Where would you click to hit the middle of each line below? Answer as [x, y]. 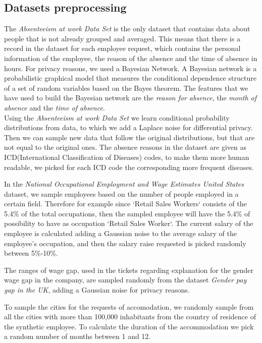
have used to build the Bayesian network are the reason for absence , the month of [130, 98]
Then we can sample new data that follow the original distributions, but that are [129, 137]
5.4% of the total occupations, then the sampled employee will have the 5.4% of [127, 213]
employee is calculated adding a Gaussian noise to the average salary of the [120, 233]
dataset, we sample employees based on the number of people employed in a [121, 193]
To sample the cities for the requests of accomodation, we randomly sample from [129, 306]
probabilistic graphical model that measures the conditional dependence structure [130, 78]
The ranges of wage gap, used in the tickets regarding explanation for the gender [129, 270]
